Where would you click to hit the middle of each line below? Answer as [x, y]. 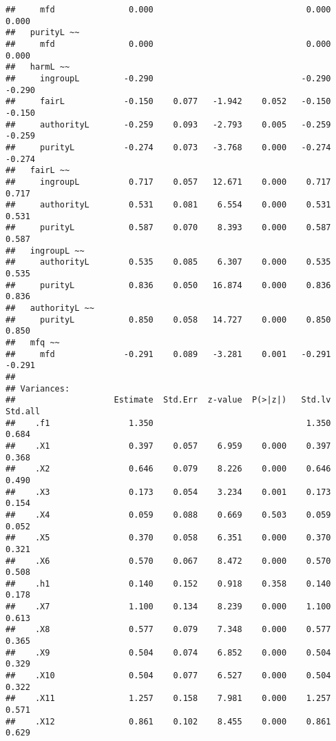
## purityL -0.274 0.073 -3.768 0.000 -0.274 [168, 147]
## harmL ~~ [38, 67]
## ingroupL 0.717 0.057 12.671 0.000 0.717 [168, 182]
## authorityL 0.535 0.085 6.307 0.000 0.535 [168, 262]
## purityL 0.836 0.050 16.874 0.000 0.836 [168, 285]
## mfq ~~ [33, 343]
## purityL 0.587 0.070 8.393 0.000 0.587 [168, 228]
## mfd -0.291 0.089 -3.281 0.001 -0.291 [168, 354]
